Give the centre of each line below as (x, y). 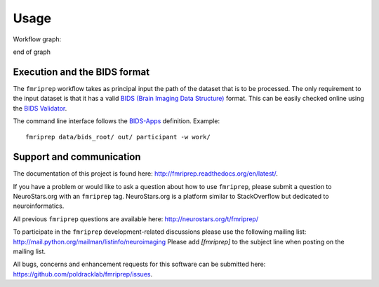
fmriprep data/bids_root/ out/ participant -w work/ (118, 137)
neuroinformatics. (39, 206)
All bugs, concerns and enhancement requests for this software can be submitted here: (139, 264)
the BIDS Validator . (40, 108)
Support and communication (77, 157)
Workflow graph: (37, 39)
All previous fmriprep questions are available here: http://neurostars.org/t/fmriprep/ (136, 219)
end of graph (32, 52)
